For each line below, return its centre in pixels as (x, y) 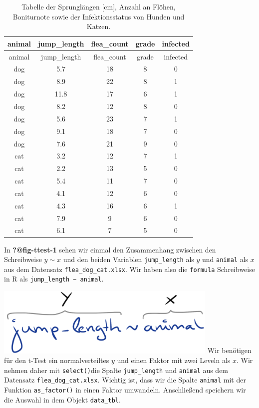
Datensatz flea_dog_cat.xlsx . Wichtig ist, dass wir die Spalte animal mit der (125, 380)
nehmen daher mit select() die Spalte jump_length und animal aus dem (116, 370)
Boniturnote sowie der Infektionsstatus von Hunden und (99, 16)
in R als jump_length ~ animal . (54, 279)
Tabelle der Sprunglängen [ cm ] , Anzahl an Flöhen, (99, 6)
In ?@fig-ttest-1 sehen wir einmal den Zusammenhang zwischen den (110, 249)
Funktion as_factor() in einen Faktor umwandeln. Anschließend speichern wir (125, 389)
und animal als (225, 259)
